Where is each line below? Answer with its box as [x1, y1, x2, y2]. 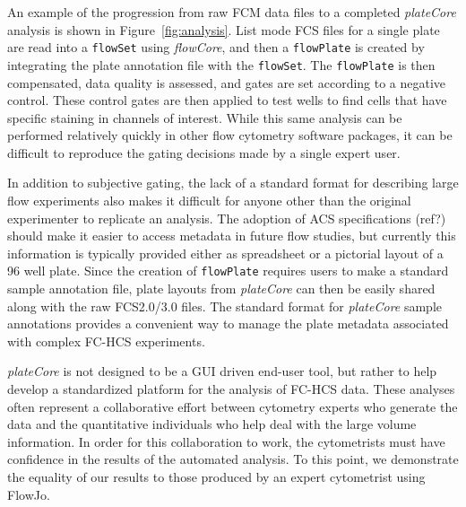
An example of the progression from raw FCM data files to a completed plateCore [7, 3, 456, 21]
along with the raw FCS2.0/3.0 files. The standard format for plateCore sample [7, 296, 442, 315]
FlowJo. [7, 485, 50, 503]
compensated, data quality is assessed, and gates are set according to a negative [7, 73, 446, 92]
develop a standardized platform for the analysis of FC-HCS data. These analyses [7, 380, 455, 398]
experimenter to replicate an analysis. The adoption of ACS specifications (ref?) [7, 208, 446, 227]
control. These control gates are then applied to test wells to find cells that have [7, 91, 447, 109]
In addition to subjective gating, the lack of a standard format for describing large [7, 173, 459, 192]
